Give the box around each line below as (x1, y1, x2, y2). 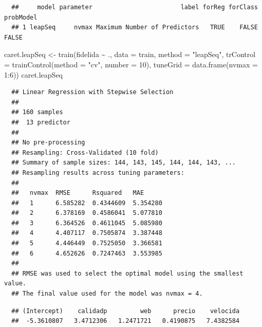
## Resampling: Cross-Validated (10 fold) (11, 149, 159, 156)
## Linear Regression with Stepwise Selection (11, 88, 174, 96)
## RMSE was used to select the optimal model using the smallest (11, 269, 244, 277)
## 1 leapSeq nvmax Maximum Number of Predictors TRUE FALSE (11, 24, 258, 31)
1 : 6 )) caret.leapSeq (4, 69, 63, 80)
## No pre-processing (11, 139, 85, 147)
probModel (4, 13, 38, 21)
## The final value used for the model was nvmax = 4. (11, 290, 203, 298)
